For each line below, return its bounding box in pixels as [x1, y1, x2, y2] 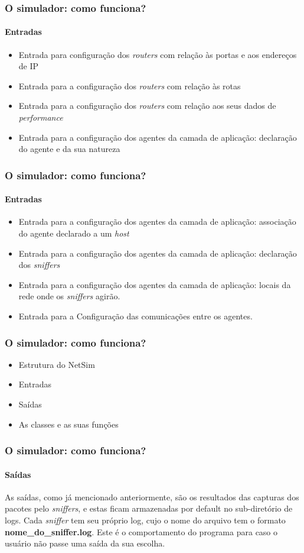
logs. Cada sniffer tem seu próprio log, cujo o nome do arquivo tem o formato [5, 514, 286, 526]
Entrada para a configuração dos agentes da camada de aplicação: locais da [18, 278, 291, 290]
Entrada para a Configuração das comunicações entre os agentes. [18, 310, 253, 322]
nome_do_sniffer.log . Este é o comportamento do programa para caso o [5, 525, 278, 538]
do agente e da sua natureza [18, 143, 120, 155]
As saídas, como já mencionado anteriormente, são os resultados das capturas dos [5, 490, 299, 503]
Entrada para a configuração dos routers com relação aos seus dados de [18, 99, 276, 112]
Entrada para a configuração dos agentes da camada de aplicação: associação [18, 215, 296, 228]
